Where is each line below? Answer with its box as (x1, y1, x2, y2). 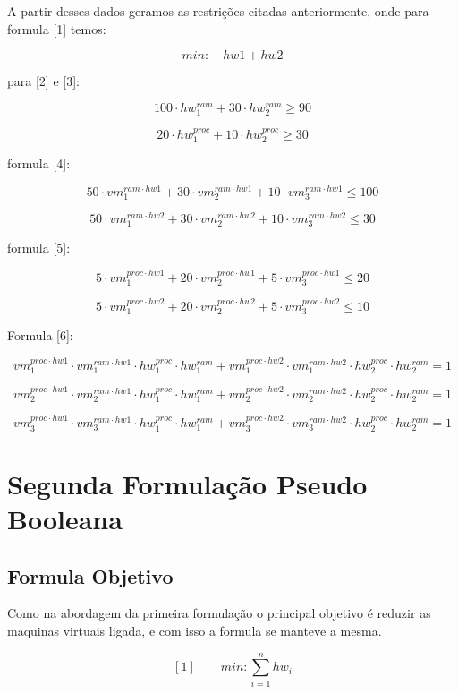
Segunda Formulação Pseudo (7, 465, 368, 501)
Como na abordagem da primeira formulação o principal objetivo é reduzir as (7, 604, 431, 622)
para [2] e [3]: (7, 72, 80, 90)
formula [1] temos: (7, 19, 106, 38)
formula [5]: (7, 238, 71, 257)
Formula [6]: (7, 326, 73, 345)
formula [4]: (7, 154, 71, 173)
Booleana (7, 501, 123, 537)
